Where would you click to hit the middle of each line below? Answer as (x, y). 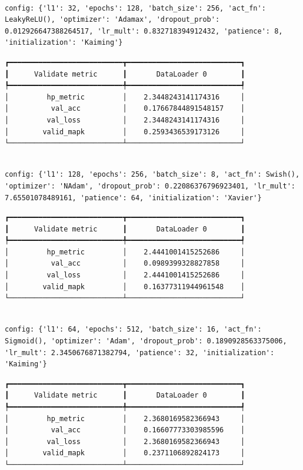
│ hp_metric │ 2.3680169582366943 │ (125, 418)
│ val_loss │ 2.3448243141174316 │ (125, 120)
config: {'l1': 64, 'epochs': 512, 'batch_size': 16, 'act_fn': (133, 330)
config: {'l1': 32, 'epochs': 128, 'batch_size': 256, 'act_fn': (135, 8)
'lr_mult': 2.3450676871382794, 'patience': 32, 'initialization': (140, 352)
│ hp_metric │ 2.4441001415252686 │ (125, 252)
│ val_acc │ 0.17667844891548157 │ (125, 109)
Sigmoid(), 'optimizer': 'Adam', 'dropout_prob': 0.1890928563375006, (146, 341)
